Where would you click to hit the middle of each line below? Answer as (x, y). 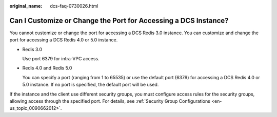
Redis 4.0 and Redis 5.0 (47, 68)
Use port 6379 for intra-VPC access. (61, 59)
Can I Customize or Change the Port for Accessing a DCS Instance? (119, 20)
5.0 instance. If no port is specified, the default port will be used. (91, 85)
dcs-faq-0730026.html (74, 6)
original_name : (26, 6)
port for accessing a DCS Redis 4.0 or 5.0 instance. (64, 40)
